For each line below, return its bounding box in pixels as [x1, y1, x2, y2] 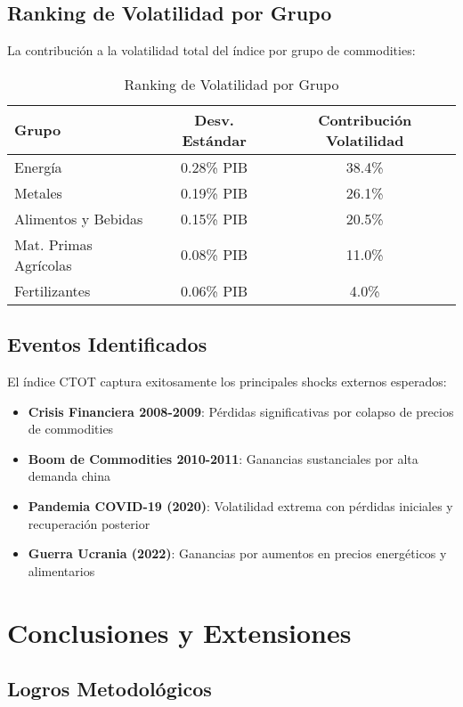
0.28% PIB [181, 156, 248, 177]
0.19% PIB [181, 182, 248, 203]
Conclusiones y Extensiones [7, 614, 352, 650]
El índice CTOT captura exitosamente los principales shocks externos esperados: [7, 372, 447, 390]
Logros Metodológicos [7, 675, 212, 703]
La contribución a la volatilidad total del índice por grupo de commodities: [7, 41, 416, 60]
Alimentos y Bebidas [14, 207, 143, 229]
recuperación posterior [28, 514, 150, 532]
